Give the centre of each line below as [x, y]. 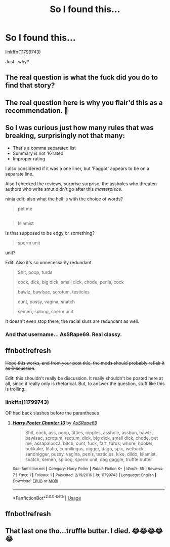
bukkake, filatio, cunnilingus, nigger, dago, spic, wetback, [85, 448]
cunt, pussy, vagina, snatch [46, 302]
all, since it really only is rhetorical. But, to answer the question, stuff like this [85, 384]
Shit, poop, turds [35, 272]
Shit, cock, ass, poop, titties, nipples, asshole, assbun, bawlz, [89, 432]
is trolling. [15, 389]
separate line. [19, 174]
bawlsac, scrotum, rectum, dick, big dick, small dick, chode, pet [92, 438]
